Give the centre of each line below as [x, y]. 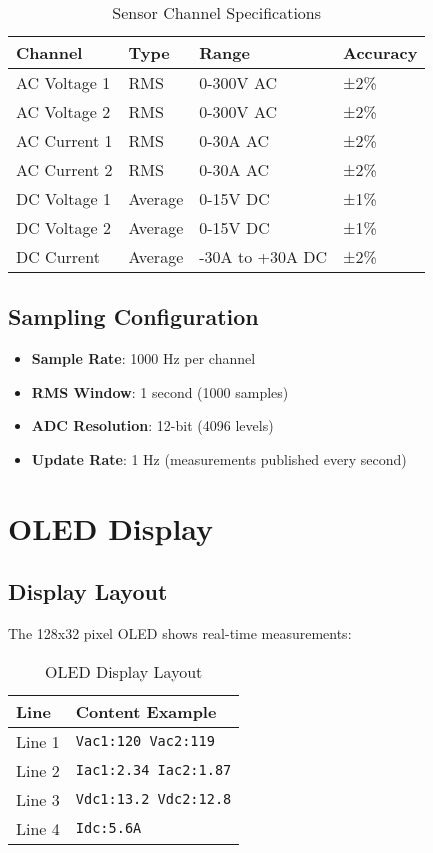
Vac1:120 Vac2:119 [145, 741]
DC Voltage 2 [63, 227]
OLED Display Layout [124, 671]
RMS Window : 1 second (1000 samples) [160, 391]
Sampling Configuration [133, 316]
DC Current [58, 256]
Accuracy [380, 52]
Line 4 [38, 828]
